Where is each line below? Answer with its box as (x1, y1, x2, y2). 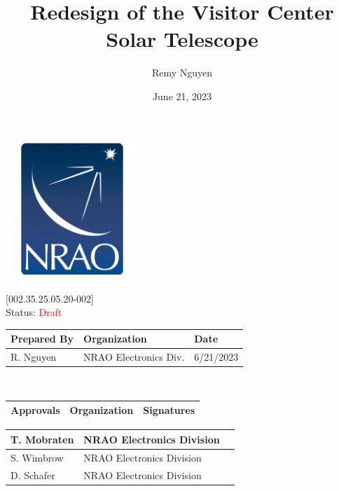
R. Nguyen (11, 350, 57, 364)
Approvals (11, 403, 60, 417)
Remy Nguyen (151, 65, 213, 80)
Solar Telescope (106, 25, 258, 53)
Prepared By (11, 331, 74, 346)
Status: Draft (6, 305, 62, 319)
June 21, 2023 (152, 88, 212, 103)
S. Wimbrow (11, 450, 64, 464)
